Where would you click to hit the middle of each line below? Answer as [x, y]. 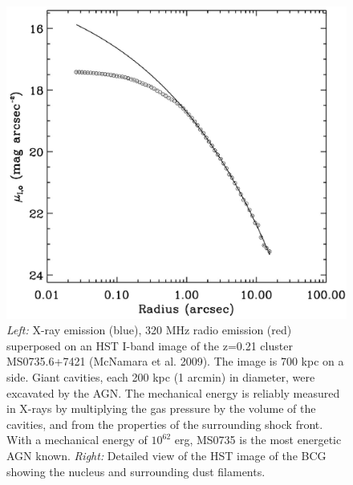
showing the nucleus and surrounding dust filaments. [136, 471]
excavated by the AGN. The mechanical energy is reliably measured [173, 392]
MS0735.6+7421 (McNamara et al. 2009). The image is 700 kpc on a [175, 361]
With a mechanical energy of [77, 440]
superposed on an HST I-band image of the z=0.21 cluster [150, 345]
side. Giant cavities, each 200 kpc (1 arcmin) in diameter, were [161, 377]
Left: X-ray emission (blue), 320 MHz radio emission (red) [149, 330]
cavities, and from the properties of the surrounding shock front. [165, 424]
